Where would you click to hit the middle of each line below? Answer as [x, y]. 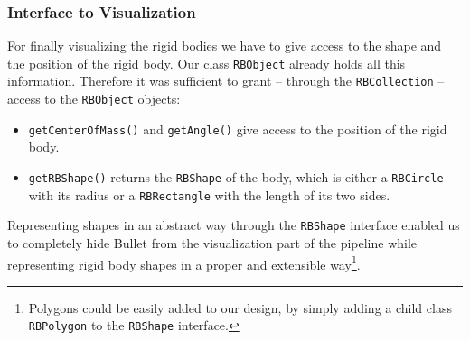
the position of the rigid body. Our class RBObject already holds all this [207, 63]
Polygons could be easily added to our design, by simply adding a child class [240, 307]
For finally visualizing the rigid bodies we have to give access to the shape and [225, 46]
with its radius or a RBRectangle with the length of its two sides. [209, 194]
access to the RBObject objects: [94, 99]
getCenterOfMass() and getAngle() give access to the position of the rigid [238, 129]
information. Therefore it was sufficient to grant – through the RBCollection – [226, 81]
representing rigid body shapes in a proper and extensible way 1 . [184, 262]
